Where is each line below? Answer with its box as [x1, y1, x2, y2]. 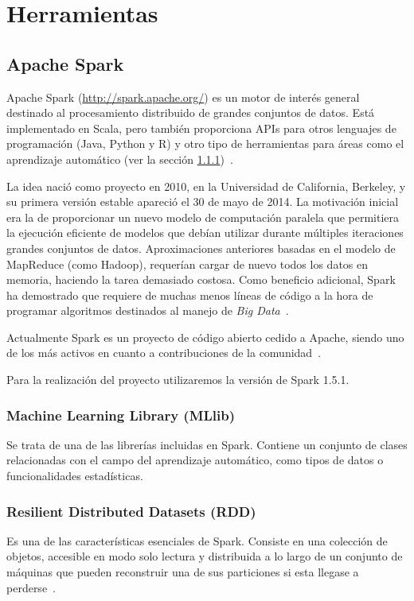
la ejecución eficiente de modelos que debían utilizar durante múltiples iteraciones [6, 224, 404, 241]
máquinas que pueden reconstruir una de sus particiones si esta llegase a [6, 564, 359, 580]
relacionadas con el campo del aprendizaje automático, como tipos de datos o [6, 452, 384, 468]
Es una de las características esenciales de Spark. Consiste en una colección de [6, 532, 388, 549]
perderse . [6, 579, 57, 595]
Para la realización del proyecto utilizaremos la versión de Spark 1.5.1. [6, 371, 350, 388]
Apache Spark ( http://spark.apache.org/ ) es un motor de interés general [6, 88, 360, 105]
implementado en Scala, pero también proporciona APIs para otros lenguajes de [6, 119, 396, 136]
